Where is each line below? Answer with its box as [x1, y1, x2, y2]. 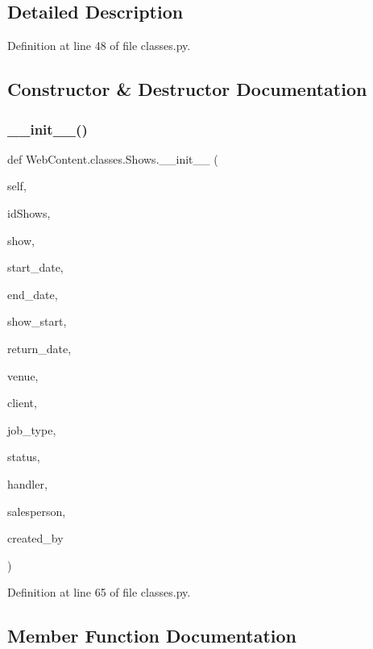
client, [7, 394, 37, 411]
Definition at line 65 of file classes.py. [7, 584, 191, 601]
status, [7, 448, 40, 465]
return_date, [7, 339, 72, 356]
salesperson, [7, 502, 66, 519]
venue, [7, 367, 39, 384]
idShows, [7, 204, 51, 221]
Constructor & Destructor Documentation [7, 77, 367, 102]
